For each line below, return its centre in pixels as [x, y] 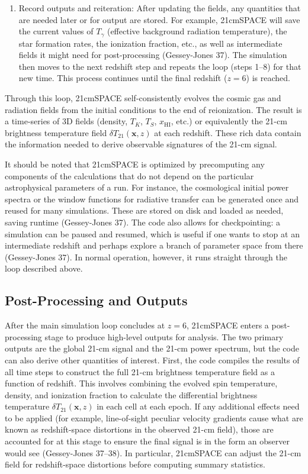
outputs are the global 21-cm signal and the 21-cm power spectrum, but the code [152, 348]
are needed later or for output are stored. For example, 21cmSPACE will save [159, 19]
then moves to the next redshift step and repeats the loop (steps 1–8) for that [160, 66]
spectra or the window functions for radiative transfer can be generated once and [152, 199]
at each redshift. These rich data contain [228, 132]
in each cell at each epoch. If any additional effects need [198, 406]
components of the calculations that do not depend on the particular [129, 175]
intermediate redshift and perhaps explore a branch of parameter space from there [154, 245]
